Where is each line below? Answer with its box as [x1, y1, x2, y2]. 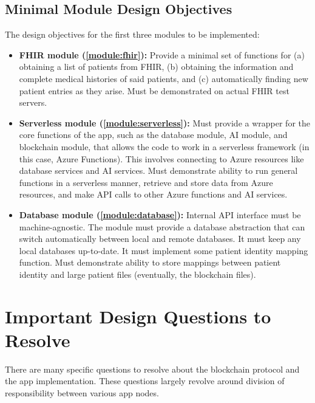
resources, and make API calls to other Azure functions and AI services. [19, 188, 288, 201]
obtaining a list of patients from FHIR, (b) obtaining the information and [19, 60, 294, 73]
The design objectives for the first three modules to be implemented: [5, 28, 260, 41]
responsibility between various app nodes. [5, 386, 159, 399]
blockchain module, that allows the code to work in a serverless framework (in [19, 140, 310, 153]
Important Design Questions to [5, 303, 271, 328]
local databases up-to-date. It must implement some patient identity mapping [19, 244, 308, 257]
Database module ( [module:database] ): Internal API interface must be [19, 208, 301, 221]
